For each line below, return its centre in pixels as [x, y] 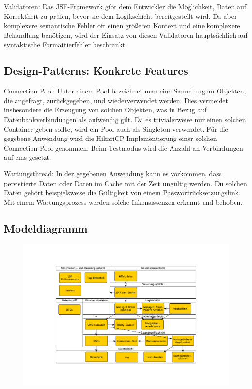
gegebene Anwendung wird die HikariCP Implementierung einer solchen [110, 138]
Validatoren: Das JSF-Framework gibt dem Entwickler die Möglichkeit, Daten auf [125, 6]
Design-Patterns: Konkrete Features [96, 70]
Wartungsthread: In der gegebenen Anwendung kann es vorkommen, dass [113, 173]
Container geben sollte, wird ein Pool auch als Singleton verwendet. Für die [116, 129]
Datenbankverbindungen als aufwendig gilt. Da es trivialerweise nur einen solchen [125, 119]
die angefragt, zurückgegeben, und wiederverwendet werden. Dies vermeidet [116, 100]
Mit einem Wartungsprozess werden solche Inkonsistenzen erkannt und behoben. [123, 202]
